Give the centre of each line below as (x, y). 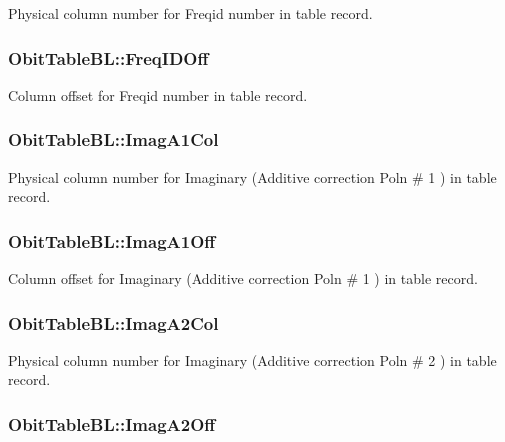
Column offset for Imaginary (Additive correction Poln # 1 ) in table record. (243, 278)
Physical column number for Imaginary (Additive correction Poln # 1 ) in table (252, 176)
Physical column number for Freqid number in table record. (190, 13)
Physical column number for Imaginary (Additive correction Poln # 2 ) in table (252, 359)
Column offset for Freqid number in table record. (158, 94)
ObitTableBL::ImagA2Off (112, 423)
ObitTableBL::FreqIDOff (108, 57)
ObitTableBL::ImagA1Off (112, 240)
